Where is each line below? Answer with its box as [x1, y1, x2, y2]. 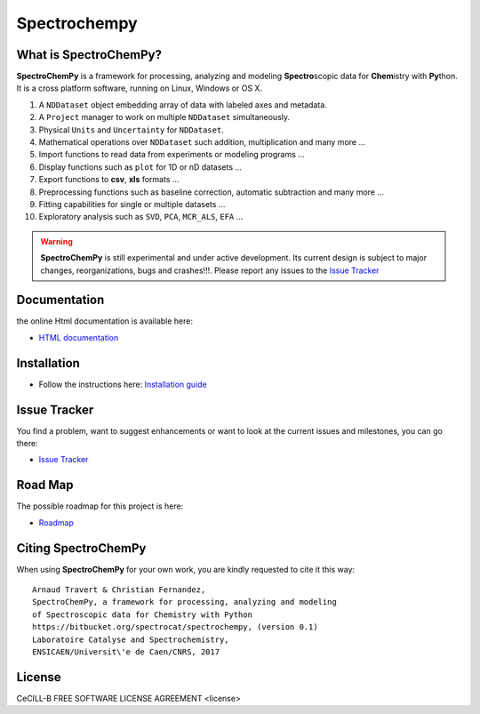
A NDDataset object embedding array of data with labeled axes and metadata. [38, 99, 328, 110]
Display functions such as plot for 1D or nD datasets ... [38, 161, 243, 172]
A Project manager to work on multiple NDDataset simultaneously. [38, 112, 291, 123]
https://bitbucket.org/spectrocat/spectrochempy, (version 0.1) [32, 622, 319, 632]
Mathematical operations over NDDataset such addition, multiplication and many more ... [38, 137, 366, 148]
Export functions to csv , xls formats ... [38, 174, 180, 185]
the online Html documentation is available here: [16, 316, 193, 326]
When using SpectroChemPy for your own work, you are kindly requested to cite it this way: [16, 564, 356, 574]
